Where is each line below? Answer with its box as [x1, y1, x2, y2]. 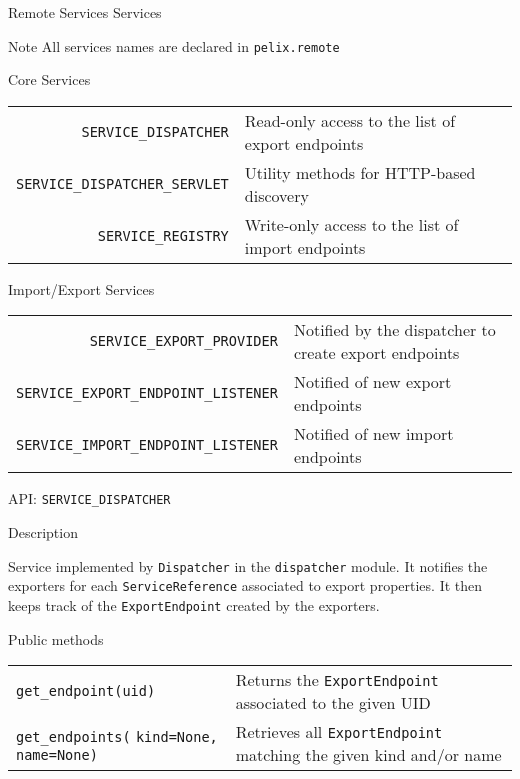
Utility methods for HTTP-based [244, 160, 476, 184]
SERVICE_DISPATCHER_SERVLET [16, 175, 229, 192]
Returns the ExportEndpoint [235, 668, 439, 692]
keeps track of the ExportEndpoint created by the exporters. [8, 595, 380, 615]
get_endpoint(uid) [16, 683, 156, 700]
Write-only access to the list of [244, 212, 459, 236]
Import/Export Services [8, 278, 155, 299]
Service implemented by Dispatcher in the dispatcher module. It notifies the [8, 555, 488, 576]
